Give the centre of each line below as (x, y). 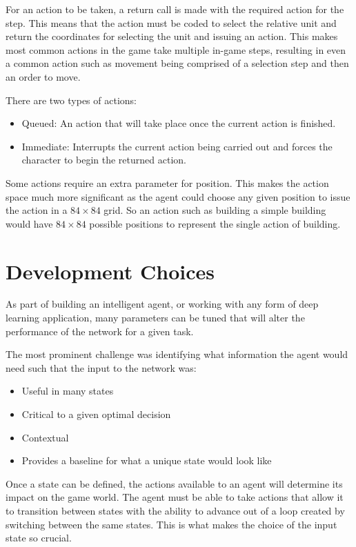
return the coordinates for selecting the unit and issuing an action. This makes (172, 36)
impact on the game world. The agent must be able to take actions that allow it (175, 497)
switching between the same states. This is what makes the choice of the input (171, 524)
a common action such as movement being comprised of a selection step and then (177, 63)
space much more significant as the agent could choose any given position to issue (178, 196)
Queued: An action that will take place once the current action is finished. (179, 123)
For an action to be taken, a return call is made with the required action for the (175, 9)
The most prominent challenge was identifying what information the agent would (177, 354)
